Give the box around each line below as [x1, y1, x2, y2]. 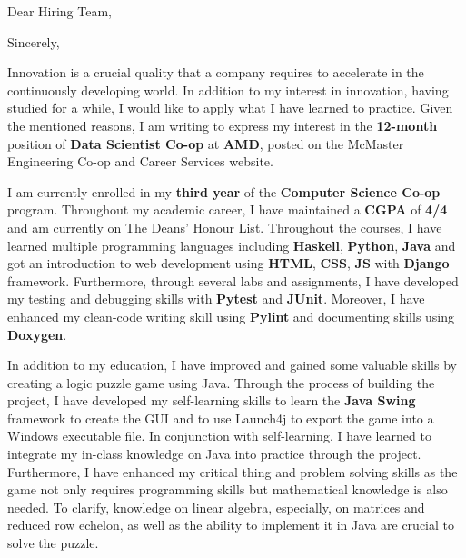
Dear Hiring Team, [7, 2, 112, 20]
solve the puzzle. [7, 533, 99, 553]
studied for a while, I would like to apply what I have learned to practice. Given [7, 98, 453, 117]
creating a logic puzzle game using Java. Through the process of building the [7, 373, 435, 392]
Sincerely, [7, 32, 60, 51]
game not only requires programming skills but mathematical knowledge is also [7, 480, 448, 499]
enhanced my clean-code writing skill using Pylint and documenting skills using [7, 306, 455, 325]
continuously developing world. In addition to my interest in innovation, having [7, 80, 449, 99]
